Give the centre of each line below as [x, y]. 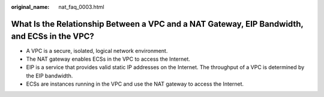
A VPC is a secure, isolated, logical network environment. [97, 51]
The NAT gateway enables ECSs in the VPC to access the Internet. [108, 59]
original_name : [30, 7]
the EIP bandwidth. [49, 76]
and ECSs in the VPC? [52, 37]
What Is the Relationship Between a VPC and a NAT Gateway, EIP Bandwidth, [157, 24]
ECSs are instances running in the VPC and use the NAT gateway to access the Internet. [135, 84]
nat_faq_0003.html [81, 7]
